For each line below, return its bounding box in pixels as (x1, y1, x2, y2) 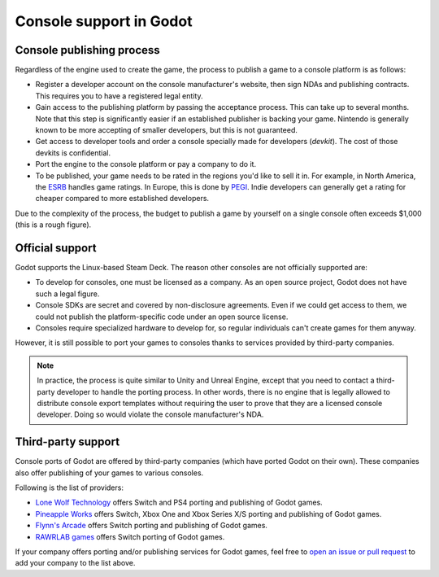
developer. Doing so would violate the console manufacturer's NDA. (37, 409, 264, 419)
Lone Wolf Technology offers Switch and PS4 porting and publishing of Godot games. (35, 497, 323, 508)
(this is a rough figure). (15, 220, 92, 229)
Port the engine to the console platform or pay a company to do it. (35, 160, 256, 169)
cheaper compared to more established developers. (35, 194, 210, 203)
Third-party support (15, 435, 120, 449)
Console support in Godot (15, 12, 193, 30)
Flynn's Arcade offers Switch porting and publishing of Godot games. (35, 521, 268, 531)
